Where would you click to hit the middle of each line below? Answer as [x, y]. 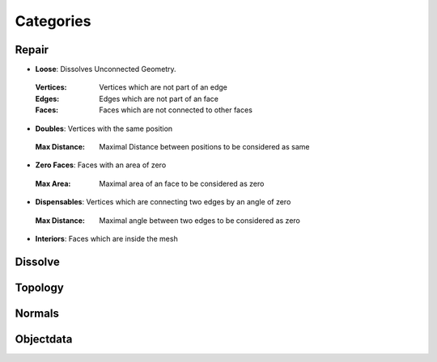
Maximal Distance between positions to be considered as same [204, 147]
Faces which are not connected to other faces [176, 110]
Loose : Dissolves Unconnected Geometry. [106, 69]
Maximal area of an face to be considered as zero [182, 183]
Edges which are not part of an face [159, 99]
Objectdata [44, 339]
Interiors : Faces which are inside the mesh [106, 238]
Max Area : [53, 183]
